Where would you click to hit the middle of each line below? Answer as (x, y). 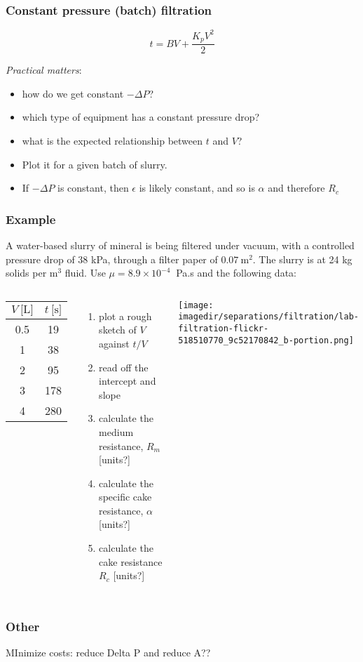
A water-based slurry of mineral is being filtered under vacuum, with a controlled (180, 245)
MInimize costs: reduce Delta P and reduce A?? (108, 653)
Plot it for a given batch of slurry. (95, 164)
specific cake (125, 497)
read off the (124, 367)
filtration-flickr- (224, 329)
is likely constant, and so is (197, 188)
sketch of (118, 330)
